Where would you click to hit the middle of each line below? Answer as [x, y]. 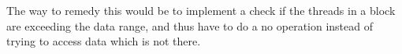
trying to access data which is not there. [104, 41]
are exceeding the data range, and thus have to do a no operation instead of [190, 25]
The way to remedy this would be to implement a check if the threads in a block [201, 10]
